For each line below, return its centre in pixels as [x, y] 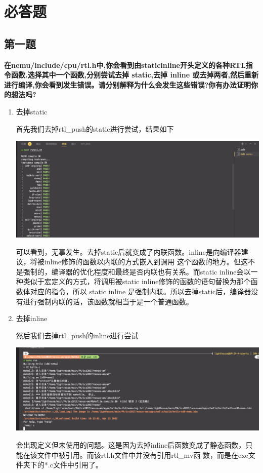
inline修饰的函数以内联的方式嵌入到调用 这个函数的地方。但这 [146, 262]
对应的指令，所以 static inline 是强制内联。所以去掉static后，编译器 [141, 291]
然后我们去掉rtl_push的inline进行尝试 [77, 335]
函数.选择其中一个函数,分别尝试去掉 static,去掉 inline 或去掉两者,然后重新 [135, 75]
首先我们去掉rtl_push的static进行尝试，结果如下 [95, 128]
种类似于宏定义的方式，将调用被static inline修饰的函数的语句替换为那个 [133, 281]
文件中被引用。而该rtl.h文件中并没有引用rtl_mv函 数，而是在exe [143, 455]
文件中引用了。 [78, 465]
